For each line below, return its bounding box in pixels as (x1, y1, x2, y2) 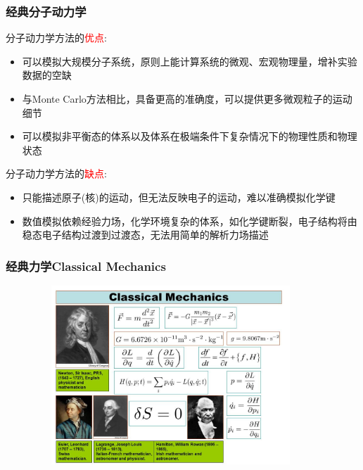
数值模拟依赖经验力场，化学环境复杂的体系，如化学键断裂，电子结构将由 (22, 213, 357, 228)
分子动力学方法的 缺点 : (6, 166, 107, 181)
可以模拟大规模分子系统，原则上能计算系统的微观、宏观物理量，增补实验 (22, 53, 357, 68)
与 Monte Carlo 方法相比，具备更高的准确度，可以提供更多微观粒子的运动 (22, 91, 352, 106)
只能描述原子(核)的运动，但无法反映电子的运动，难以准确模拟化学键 (22, 189, 336, 204)
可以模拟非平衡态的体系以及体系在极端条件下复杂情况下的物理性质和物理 (22, 129, 357, 144)
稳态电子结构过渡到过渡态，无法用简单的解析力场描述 (22, 227, 269, 242)
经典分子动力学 (6, 2, 87, 20)
